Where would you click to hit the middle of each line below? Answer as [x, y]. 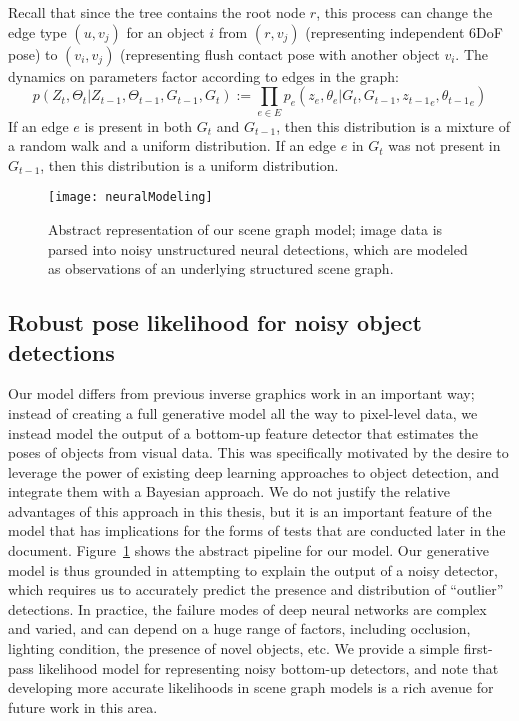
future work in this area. [83, 706]
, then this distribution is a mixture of [393, 125]
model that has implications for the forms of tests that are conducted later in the [257, 530]
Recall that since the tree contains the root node [157, 12]
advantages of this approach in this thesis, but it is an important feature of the [250, 510]
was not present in [444, 145]
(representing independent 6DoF [404, 31]
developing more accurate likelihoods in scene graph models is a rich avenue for [251, 687]
